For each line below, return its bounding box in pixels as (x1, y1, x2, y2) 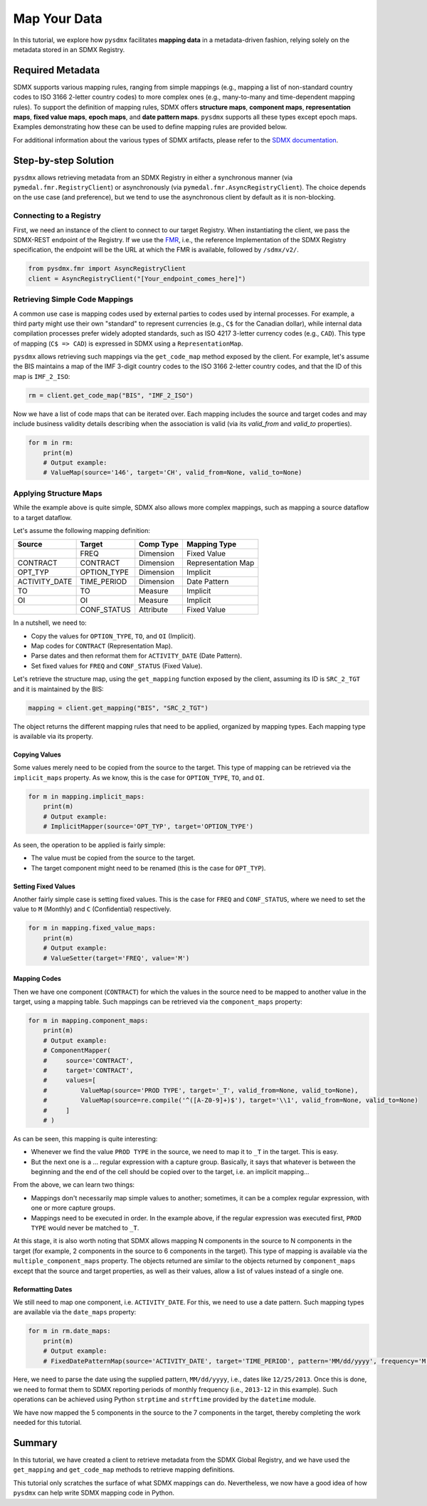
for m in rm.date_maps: (28, 1327, 112, 1335)
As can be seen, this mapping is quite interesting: (13, 1134, 158, 1143)
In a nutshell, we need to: (13, 618, 87, 627)
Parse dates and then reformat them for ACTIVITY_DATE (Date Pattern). (31, 652, 242, 660)
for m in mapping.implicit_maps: (28, 792, 145, 801)
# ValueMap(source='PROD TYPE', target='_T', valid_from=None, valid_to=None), (43, 1086, 359, 1094)
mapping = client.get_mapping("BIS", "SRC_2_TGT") (28, 704, 209, 712)
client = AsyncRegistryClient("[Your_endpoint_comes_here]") (28, 274, 246, 283)
